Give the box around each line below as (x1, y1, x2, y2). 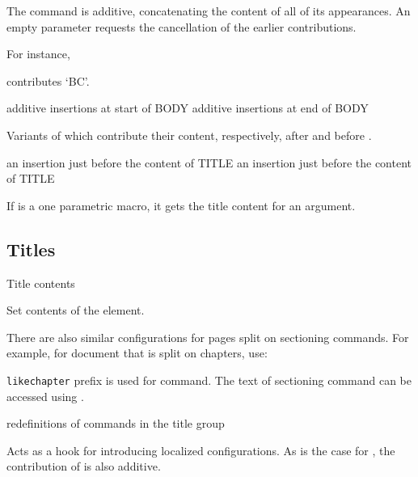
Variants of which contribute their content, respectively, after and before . (6, 126, 372, 143)
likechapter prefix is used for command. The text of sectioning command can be (6, 371, 412, 388)
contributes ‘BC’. (6, 72, 90, 89)
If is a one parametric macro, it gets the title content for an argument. (6, 196, 356, 213)
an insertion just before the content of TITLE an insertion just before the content (6, 154, 412, 171)
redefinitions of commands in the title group (6, 415, 225, 432)
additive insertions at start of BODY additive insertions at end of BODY (6, 99, 369, 116)
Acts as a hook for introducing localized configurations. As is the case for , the (6, 441, 395, 458)
